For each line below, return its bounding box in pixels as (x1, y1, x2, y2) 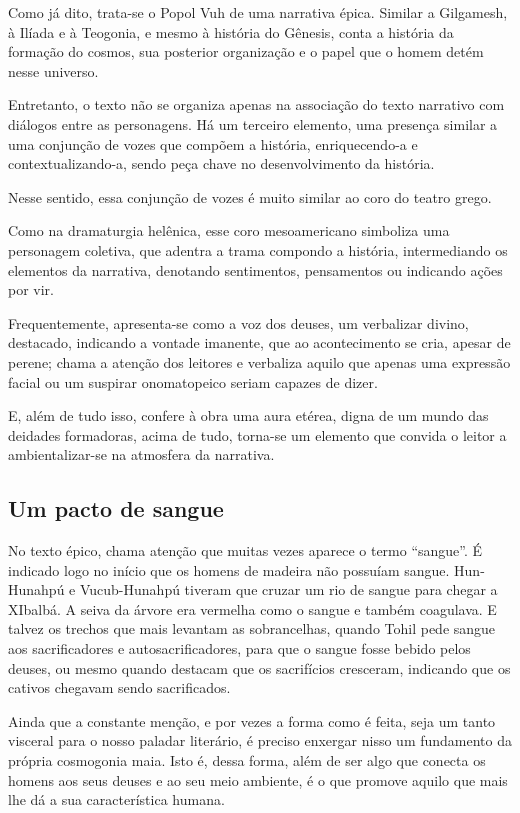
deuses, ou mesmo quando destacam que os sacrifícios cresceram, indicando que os (8, 657, 511, 678)
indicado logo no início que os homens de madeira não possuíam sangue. (8, 559, 450, 580)
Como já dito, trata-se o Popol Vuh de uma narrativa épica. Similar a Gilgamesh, (8, 2, 508, 22)
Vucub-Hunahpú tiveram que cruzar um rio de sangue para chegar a (79, 579, 498, 600)
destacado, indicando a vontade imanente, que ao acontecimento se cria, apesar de (8, 332, 511, 353)
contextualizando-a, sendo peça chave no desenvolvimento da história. (8, 153, 435, 174)
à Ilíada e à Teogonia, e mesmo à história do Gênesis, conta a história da (8, 21, 454, 42)
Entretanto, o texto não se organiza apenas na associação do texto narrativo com (8, 94, 505, 115)
